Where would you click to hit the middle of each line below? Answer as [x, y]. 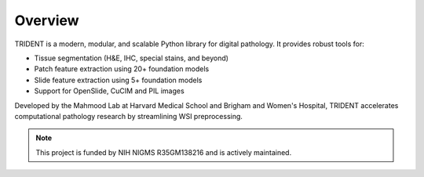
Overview [47, 20]
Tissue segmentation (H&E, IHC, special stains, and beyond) [132, 58]
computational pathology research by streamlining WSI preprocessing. [129, 116]
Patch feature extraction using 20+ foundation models [122, 69]
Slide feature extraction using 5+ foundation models [118, 80]
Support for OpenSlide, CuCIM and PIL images [109, 91]
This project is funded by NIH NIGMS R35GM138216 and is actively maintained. [164, 152]
